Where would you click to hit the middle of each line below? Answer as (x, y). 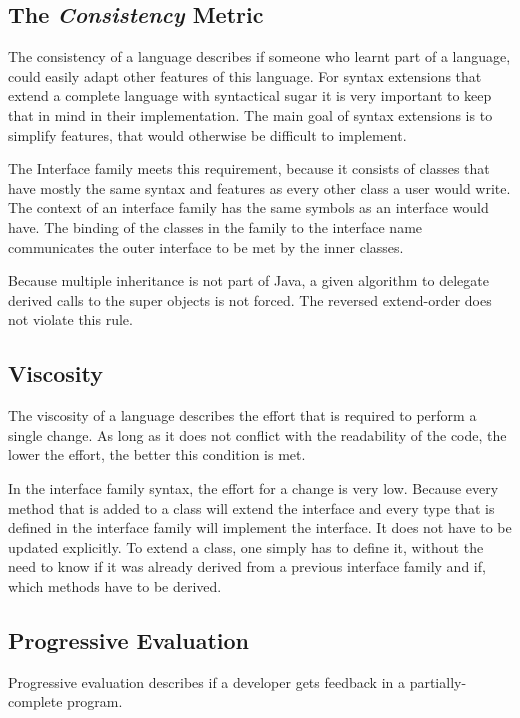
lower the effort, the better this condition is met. (157, 454)
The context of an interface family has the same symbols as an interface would (248, 207)
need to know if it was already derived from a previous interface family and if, (247, 566)
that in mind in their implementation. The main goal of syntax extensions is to (250, 114)
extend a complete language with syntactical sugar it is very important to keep (250, 95)
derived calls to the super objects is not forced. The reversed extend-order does (250, 299)
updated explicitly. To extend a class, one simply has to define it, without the (246, 546)
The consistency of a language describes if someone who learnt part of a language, (259, 56)
